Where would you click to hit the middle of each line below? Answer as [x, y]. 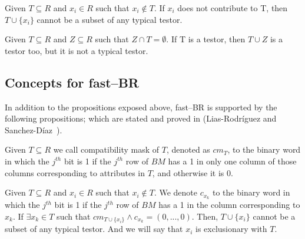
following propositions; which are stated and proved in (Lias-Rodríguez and [141, 118]
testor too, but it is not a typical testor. [77, 50]
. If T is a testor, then [206, 39]
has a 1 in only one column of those [232, 161]
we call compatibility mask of [106, 149]
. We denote [176, 192]
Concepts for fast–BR [72, 82]
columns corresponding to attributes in [75, 172]
